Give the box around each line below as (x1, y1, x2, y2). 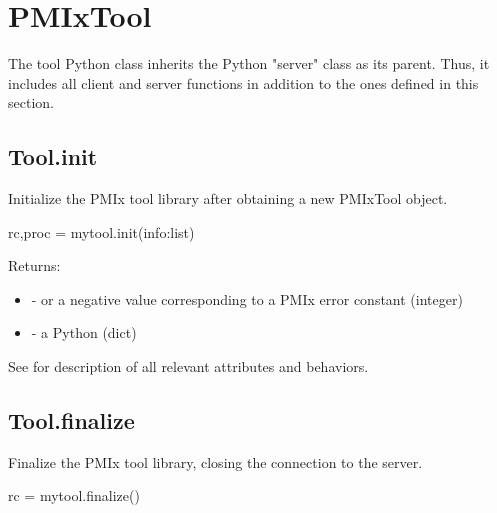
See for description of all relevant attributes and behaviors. (8, 356, 369, 377)
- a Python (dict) (31, 322, 137, 343)
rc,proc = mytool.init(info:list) (8, 221, 195, 242)
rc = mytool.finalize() (8, 485, 140, 506)
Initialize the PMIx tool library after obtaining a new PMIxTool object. (8, 188, 448, 209)
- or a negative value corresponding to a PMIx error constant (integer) (31, 288, 463, 309)
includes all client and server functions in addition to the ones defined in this (8, 72, 479, 93)
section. (8, 92, 54, 113)
